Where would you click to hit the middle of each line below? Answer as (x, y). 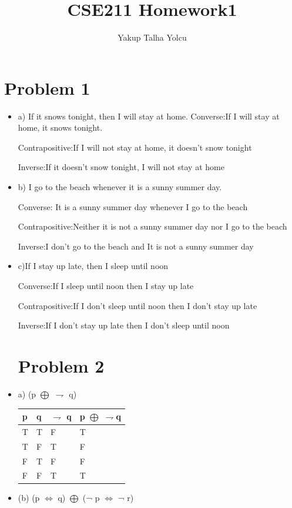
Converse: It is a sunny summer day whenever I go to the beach (133, 206)
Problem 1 (47, 87)
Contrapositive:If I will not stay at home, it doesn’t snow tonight (135, 147)
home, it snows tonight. (60, 127)
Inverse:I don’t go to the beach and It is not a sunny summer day (136, 246)
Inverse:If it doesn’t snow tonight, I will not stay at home (121, 167)
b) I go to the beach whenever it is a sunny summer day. (120, 187)
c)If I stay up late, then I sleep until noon (93, 266)
